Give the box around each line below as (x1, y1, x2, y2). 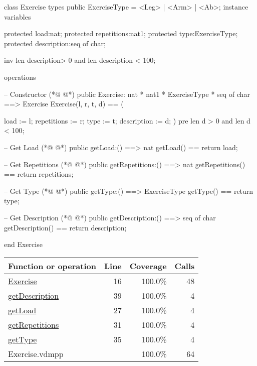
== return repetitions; (4, 169, 74, 179)
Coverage (129, 260, 167, 272)
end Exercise (4, 239, 43, 250)
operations (4, 71, 36, 82)
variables (4, 11, 31, 22)
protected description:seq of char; (4, 38, 106, 48)
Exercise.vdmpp (8, 347, 64, 359)
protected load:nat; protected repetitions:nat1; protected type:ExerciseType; (4, 28, 238, 39)
